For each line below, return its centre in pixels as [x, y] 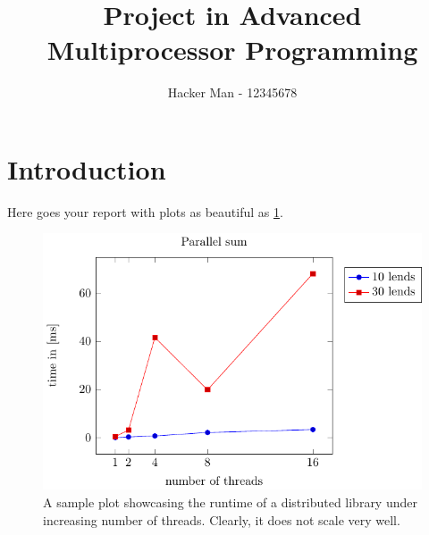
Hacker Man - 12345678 [232, 92]
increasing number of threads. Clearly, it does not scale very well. [222, 519]
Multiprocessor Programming [232, 50]
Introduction [87, 168]
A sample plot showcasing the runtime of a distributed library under [230, 502]
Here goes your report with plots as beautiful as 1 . [145, 211]
